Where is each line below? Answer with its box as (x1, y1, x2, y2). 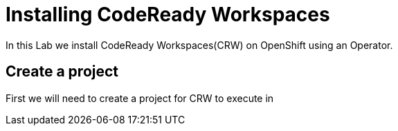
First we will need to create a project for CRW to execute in (6, 92, 274, 104)
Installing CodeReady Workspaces (6, 3, 330, 26)
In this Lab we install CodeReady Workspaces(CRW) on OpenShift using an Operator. (6, 39, 393, 51)
